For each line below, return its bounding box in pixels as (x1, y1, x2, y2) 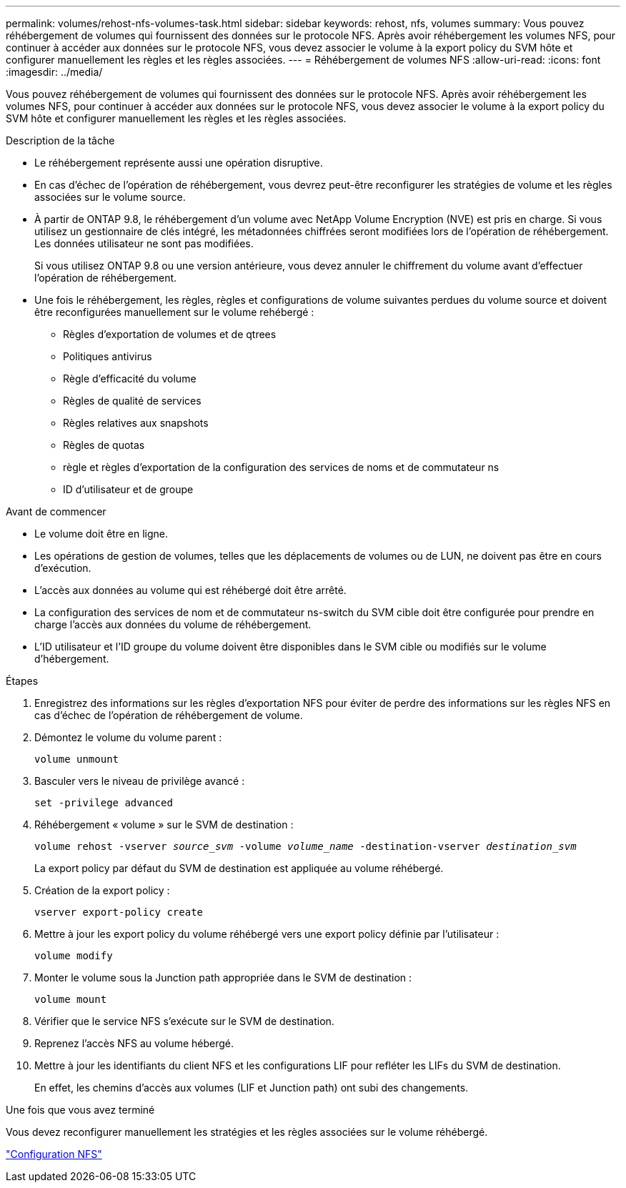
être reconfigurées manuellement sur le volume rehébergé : (34, 306, 314, 318)
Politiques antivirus (63, 350, 152, 362)
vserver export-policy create (34, 906, 204, 918)
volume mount (34, 994, 107, 1005)
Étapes (6, 675, 39, 687)
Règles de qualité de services (63, 395, 202, 407)
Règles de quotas (63, 439, 145, 451)
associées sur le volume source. (34, 191, 186, 203)
